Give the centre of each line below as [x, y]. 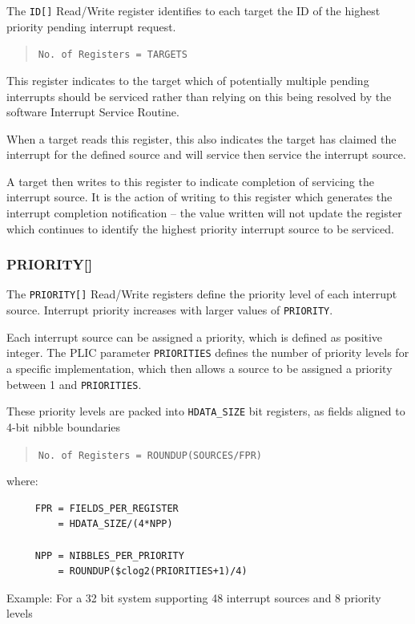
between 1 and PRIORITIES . [74, 384]
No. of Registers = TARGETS [113, 55]
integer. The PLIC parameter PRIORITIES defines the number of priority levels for [208, 353]
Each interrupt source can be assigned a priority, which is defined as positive [195, 336]
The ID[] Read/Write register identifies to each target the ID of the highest [193, 10]
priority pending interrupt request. [91, 26]
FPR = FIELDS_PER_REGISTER [107, 508]
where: [22, 481]
